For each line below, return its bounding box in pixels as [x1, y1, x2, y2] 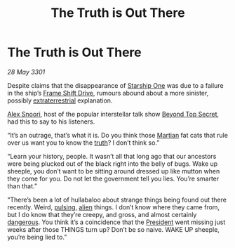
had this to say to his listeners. [7, 117, 95, 126]
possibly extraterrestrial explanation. [7, 96, 113, 105]
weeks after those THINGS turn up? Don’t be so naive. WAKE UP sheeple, [7, 225, 220, 233]
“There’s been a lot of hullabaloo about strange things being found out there [7, 195, 227, 204]
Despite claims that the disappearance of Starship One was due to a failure [7, 81, 224, 89]
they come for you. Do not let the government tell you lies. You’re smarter [7, 174, 220, 183]
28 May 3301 [7, 67, 46, 76]
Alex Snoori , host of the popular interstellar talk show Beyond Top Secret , [7, 110, 220, 118]
